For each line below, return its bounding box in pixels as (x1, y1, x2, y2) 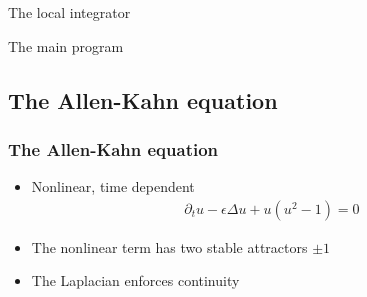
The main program (8, 35, 124, 56)
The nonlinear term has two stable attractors (31, 236, 308, 257)
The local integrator (8, 2, 131, 22)
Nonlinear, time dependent (31, 176, 195, 197)
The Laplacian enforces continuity (31, 270, 240, 291)
